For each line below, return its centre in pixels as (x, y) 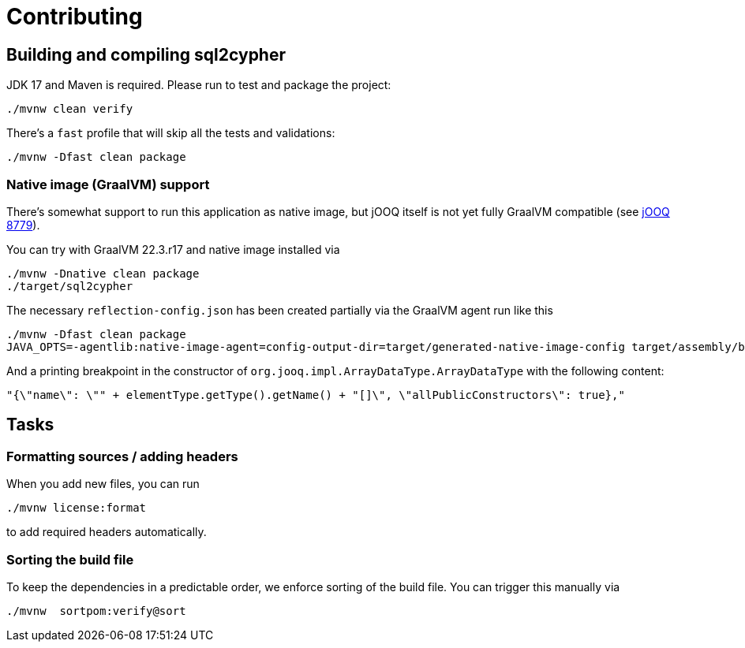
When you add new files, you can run (103, 484)
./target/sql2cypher (70, 286)
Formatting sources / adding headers (122, 456)
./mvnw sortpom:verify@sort (96, 611)
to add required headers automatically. (107, 532)
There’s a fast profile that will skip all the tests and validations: (171, 133)
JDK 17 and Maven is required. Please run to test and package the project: (199, 85)
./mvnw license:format (77, 508)
